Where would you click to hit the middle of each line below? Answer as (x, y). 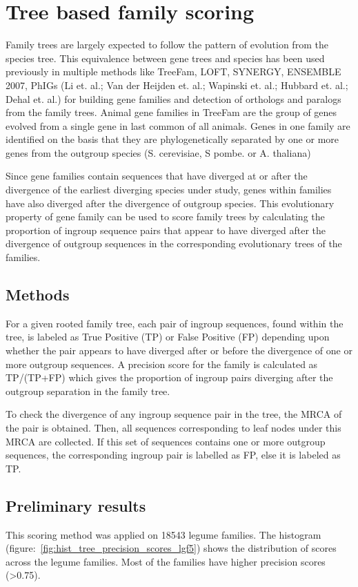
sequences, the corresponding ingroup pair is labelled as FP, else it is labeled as (173, 455)
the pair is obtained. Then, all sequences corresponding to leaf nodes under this (173, 427)
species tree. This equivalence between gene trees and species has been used (165, 58)
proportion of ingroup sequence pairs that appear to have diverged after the (166, 230)
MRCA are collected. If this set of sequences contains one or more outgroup (166, 441)
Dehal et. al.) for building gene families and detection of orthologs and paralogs (173, 98)
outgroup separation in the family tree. (88, 391)
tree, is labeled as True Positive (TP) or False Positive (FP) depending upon (168, 337)
